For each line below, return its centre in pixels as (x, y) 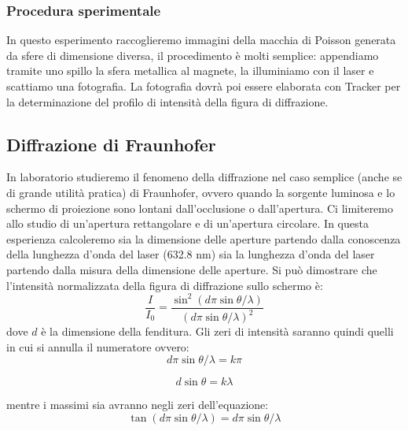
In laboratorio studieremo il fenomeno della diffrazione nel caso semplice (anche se (204, 177)
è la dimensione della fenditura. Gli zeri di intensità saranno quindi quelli (217, 331)
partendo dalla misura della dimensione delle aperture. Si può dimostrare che (192, 269)
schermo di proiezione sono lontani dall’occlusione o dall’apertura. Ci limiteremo (200, 208)
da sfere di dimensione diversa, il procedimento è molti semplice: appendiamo (193, 55)
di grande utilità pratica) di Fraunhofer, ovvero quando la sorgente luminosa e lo (201, 192)
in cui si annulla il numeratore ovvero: (98, 346)
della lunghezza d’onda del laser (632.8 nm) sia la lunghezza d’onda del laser (191, 254)
